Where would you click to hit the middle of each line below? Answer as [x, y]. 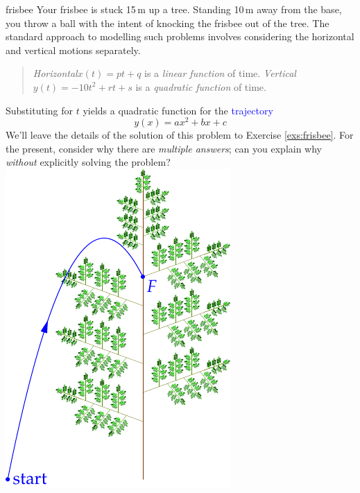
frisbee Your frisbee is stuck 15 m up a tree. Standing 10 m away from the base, [174, 9]
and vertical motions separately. [73, 50]
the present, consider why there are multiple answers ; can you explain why [164, 148]
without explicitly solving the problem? [88, 162]
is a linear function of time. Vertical [220, 73]
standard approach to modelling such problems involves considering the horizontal [180, 36]
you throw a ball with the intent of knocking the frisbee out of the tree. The [168, 23]
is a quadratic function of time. [201, 86]
